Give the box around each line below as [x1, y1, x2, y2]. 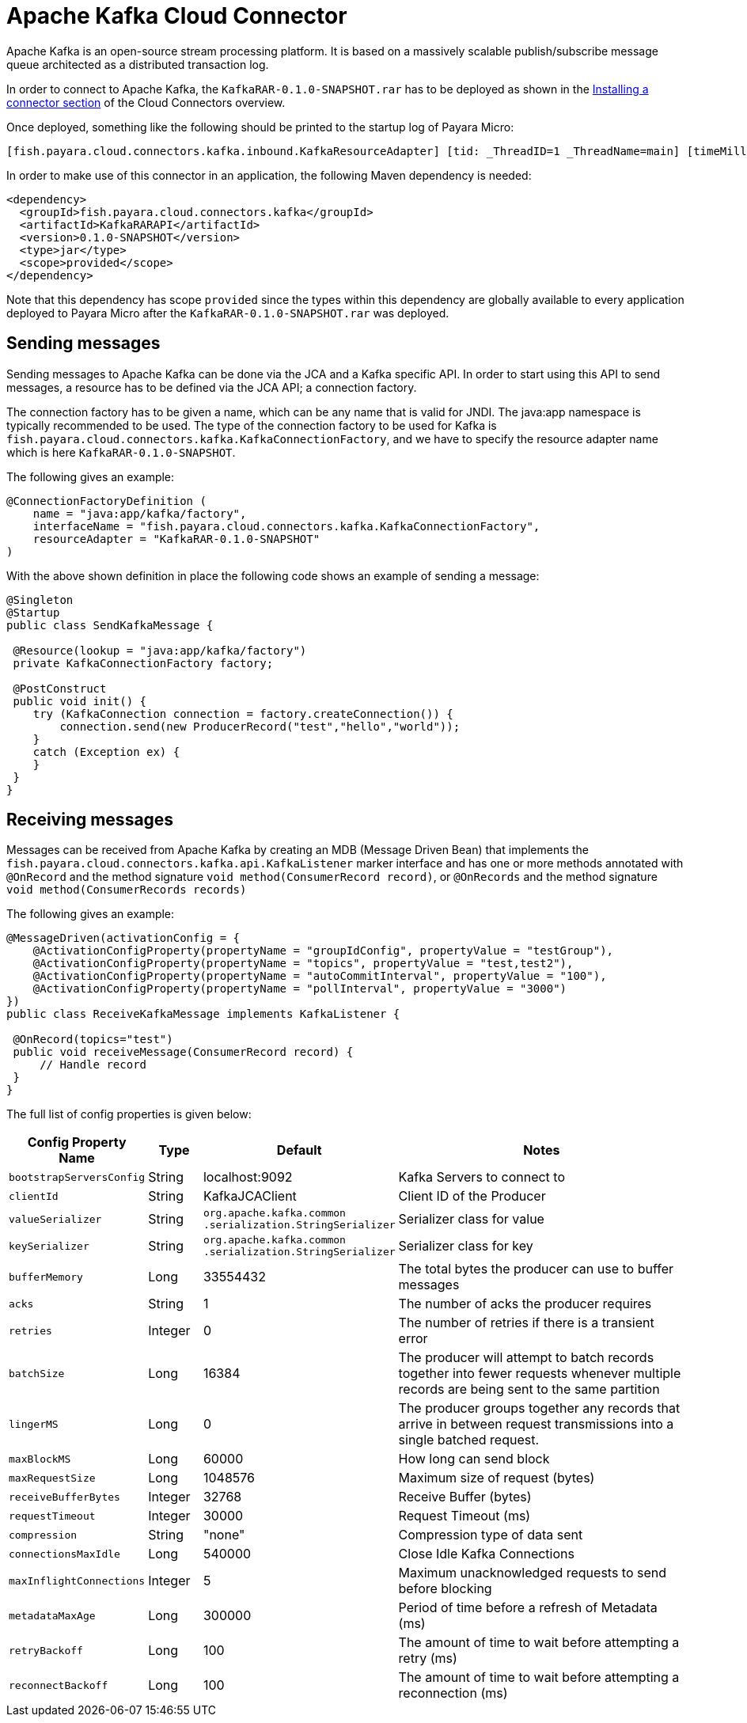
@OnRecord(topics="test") [13, 1033, 173, 1046]
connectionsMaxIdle [9, 1547, 120, 1560]
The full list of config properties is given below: [6, 1107, 252, 1121]
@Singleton [6, 593, 74, 606]
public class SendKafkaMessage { [6, 618, 214, 632]
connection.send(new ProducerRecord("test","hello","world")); [59, 719, 461, 733]
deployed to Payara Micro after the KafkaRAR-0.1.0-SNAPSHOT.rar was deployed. [6, 306, 449, 320]
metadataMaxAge [9, 1609, 96, 1622]
